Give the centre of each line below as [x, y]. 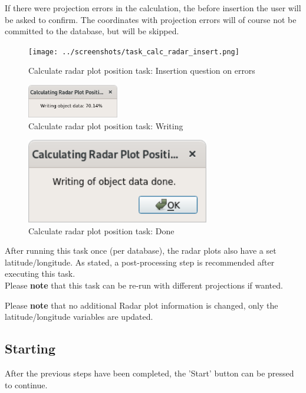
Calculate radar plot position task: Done [101, 230]
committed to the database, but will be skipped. [92, 31]
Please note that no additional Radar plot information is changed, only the [142, 305]
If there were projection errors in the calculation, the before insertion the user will [153, 8]
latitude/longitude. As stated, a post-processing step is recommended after [140, 262]
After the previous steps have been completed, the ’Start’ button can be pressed [149, 373]
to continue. [26, 384]
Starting [30, 348]
